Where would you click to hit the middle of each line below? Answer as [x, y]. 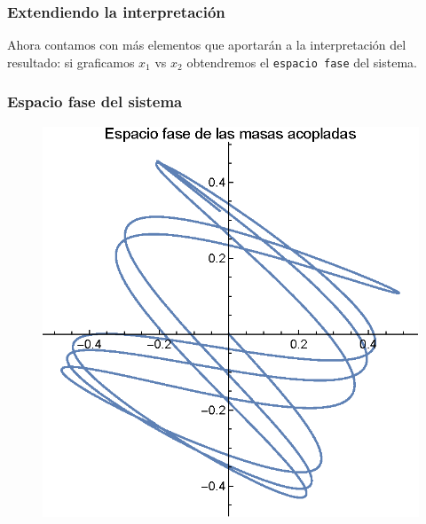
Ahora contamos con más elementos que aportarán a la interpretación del [207, 45]
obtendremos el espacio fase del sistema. [302, 62]
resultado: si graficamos [71, 62]
